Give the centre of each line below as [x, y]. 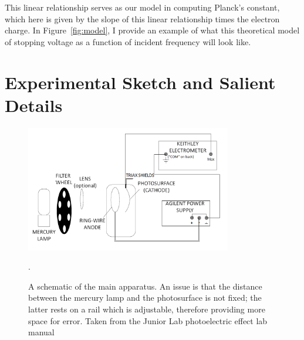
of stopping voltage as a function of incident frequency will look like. [128, 41]
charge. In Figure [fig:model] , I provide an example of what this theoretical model [152, 30]
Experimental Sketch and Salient [140, 82]
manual [41, 332]
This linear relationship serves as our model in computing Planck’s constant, [142, 7]
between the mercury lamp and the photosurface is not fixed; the [145, 297]
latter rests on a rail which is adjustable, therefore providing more [147, 309]
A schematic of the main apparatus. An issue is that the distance [145, 286]
